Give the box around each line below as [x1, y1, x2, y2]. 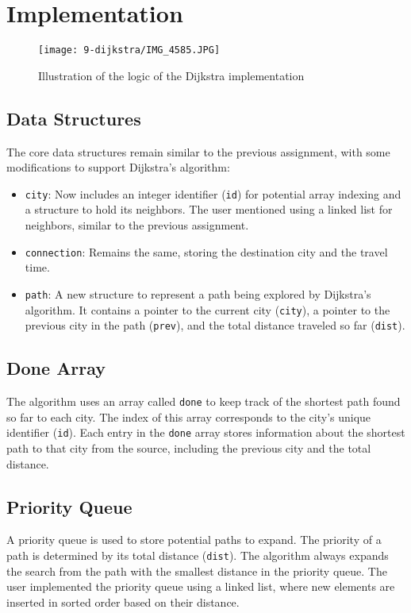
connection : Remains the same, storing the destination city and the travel [25, 243, 388, 260]
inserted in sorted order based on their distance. [6, 593, 240, 610]
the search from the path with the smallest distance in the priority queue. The [6, 562, 387, 579]
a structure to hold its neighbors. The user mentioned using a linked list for [25, 201, 393, 218]
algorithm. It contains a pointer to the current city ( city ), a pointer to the [25, 301, 390, 318]
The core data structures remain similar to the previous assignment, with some [6, 143, 390, 160]
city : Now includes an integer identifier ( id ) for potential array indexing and [25, 185, 401, 202]
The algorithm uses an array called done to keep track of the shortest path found [6, 393, 401, 410]
